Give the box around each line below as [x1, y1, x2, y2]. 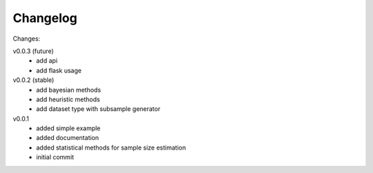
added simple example [36, 124, 101, 132]
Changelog [12, 10, 77, 26]
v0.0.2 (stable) [12, 76, 55, 84]
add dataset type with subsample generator [36, 105, 161, 113]
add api [36, 57, 58, 65]
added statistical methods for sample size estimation [36, 143, 186, 152]
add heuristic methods [36, 95, 100, 103]
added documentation [36, 134, 99, 142]
